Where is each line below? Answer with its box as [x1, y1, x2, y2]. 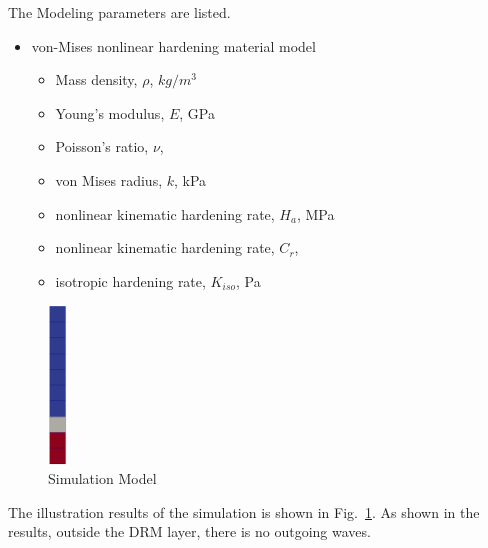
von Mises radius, [55, 169, 163, 190]
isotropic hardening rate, [55, 270, 206, 291]
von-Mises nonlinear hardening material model [31, 35, 316, 56]
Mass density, [55, 69, 138, 90]
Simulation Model [48, 468, 157, 489]
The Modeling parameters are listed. [8, 2, 231, 22]
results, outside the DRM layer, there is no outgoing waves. [8, 521, 371, 542]
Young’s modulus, [55, 102, 165, 123]
